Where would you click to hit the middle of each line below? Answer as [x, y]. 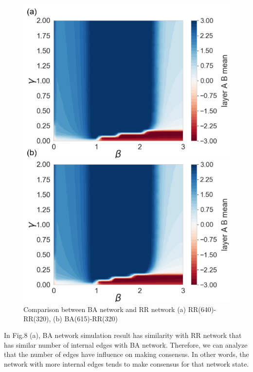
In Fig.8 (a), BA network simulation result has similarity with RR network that [123, 335]
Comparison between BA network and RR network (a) [105, 309]
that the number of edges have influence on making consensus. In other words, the [126, 354]
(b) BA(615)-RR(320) [85, 319]
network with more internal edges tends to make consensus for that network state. [126, 363]
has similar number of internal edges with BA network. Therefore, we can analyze [126, 344]
